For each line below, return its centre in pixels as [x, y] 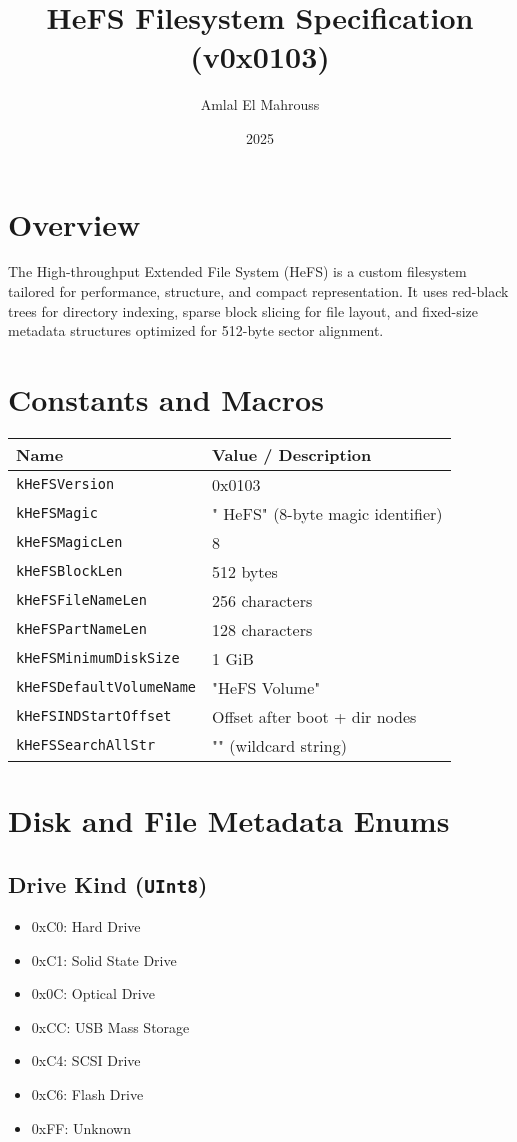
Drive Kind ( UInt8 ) [108, 883]
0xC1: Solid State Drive [104, 959]
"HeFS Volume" [266, 687]
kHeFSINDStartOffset [94, 716]
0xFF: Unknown [81, 1127]
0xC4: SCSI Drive [86, 1060]
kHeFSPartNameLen [81, 629]
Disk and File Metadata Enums [229, 820]
